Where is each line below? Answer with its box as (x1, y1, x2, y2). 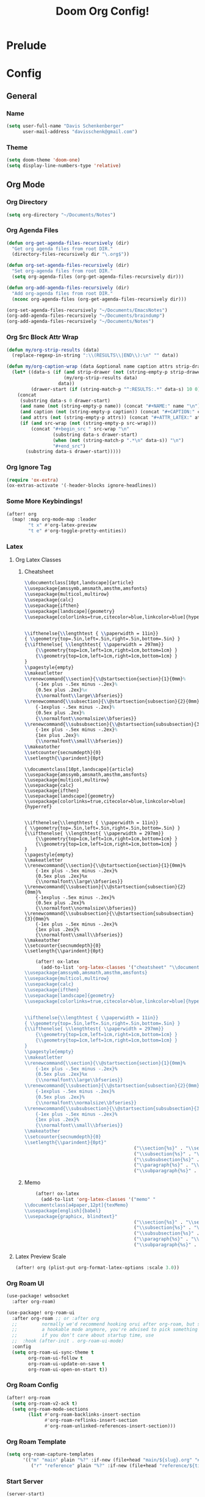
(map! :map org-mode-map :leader (12, 517, 97, 523)
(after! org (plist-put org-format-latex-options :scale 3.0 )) (15, 1264, 180, 1270)
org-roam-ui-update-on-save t (28, 1360, 105, 1367)
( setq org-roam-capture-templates (6, 1451, 95, 1457)
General (6, 90, 38, 101)
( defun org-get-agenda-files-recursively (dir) (6, 240, 130, 246)
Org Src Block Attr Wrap (6, 333, 79, 341)
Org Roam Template (6, 1437, 67, 1446)
